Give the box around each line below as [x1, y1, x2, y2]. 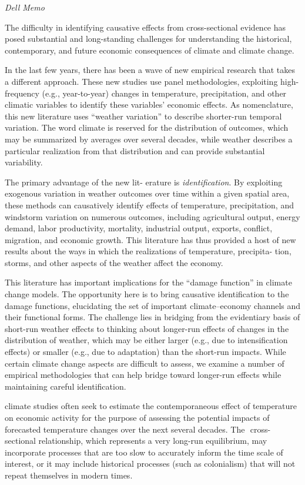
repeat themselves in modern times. [5, 469, 133, 481]
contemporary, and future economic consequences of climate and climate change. [5, 44, 294, 56]
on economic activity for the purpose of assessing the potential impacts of [5, 411, 270, 423]
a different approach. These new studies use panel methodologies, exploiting [5, 75, 278, 87]
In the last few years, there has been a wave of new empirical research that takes [5, 64, 295, 76]
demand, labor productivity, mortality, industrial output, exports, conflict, [5, 222, 273, 234]
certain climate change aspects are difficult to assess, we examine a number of [5, 357, 284, 369]
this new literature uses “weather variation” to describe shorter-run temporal [5, 109, 282, 122]
